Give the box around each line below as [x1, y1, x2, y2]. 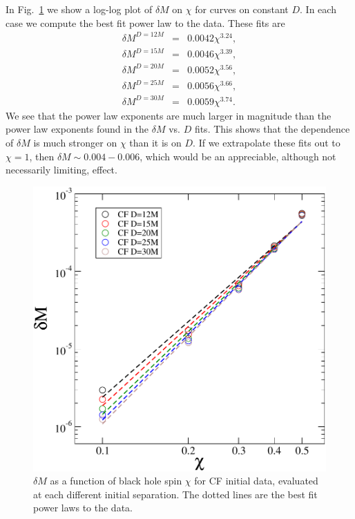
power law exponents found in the [6, 122, 149, 136]
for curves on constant [195, 2, 289, 16]
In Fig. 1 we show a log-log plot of [6, 2, 153, 16]
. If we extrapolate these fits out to [193, 135, 340, 150]
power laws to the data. [33, 500, 133, 515]
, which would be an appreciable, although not [140, 149, 336, 163]
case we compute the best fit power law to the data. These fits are [6, 15, 285, 30]
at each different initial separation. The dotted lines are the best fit [33, 487, 318, 501]
